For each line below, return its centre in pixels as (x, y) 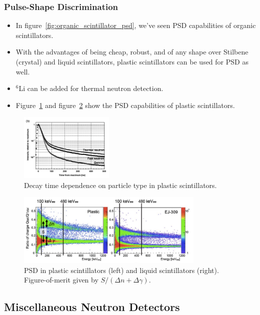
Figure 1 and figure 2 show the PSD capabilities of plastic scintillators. (125, 105)
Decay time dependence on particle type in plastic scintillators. (120, 185)
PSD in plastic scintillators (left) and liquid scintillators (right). (121, 270)
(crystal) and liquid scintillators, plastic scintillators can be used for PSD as (132, 61)
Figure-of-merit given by (61, 280)
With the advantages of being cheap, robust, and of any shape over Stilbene (132, 52)
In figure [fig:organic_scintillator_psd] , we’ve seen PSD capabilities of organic (136, 25)
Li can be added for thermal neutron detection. (91, 88)
